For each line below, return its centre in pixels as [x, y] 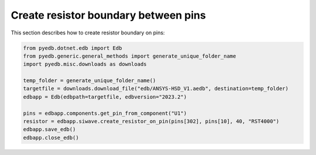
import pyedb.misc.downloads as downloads [85, 64]
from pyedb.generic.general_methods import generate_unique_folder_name [130, 56]
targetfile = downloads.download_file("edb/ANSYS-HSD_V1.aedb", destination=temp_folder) [156, 89]
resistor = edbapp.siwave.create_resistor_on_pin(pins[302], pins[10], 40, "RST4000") [151, 121]
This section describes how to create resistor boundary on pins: [88, 33]
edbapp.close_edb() [51, 138]
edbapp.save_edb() [49, 129]
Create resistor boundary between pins [108, 15]
